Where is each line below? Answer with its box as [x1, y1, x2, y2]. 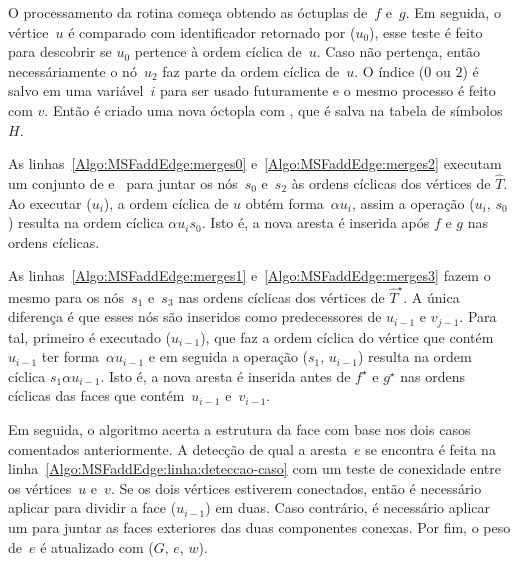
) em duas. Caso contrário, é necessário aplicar [205, 497, 490, 518]
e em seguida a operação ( [148, 346, 309, 367]
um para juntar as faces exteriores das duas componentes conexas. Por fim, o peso [8, 517, 511, 538]
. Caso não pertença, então [316, 41, 481, 62]
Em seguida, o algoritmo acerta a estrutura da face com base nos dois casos [8, 419, 471, 440]
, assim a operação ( [352, 192, 475, 213]
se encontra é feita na [365, 438, 496, 459]
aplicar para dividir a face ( [8, 497, 177, 518]
